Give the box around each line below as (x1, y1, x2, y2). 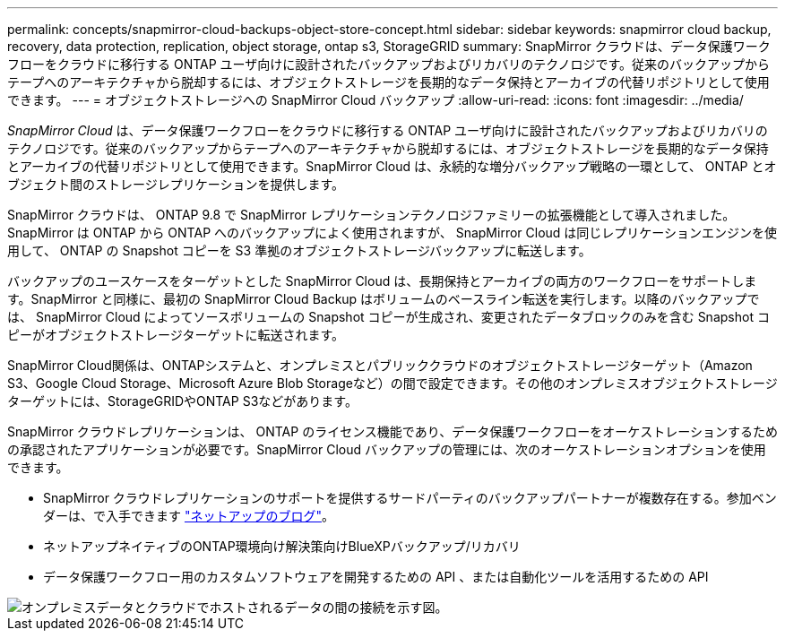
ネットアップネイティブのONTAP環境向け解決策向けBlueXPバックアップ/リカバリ (43, 539, 521, 554)
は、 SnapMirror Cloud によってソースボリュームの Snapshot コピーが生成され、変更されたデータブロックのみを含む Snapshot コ (7, 309, 770, 324)
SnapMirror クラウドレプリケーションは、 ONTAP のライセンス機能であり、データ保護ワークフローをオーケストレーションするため (7, 424, 778, 439)
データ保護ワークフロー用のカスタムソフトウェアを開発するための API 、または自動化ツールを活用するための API (43, 569, 709, 584)
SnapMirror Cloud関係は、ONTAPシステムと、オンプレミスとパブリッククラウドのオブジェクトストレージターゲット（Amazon (7, 358, 753, 373)
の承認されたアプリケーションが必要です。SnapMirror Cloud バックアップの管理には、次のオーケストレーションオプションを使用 (7, 442, 766, 457)
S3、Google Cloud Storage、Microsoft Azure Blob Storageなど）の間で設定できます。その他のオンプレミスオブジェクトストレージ (7, 375, 778, 391)
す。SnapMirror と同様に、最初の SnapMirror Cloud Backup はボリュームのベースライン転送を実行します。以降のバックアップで (7, 291, 760, 306)
